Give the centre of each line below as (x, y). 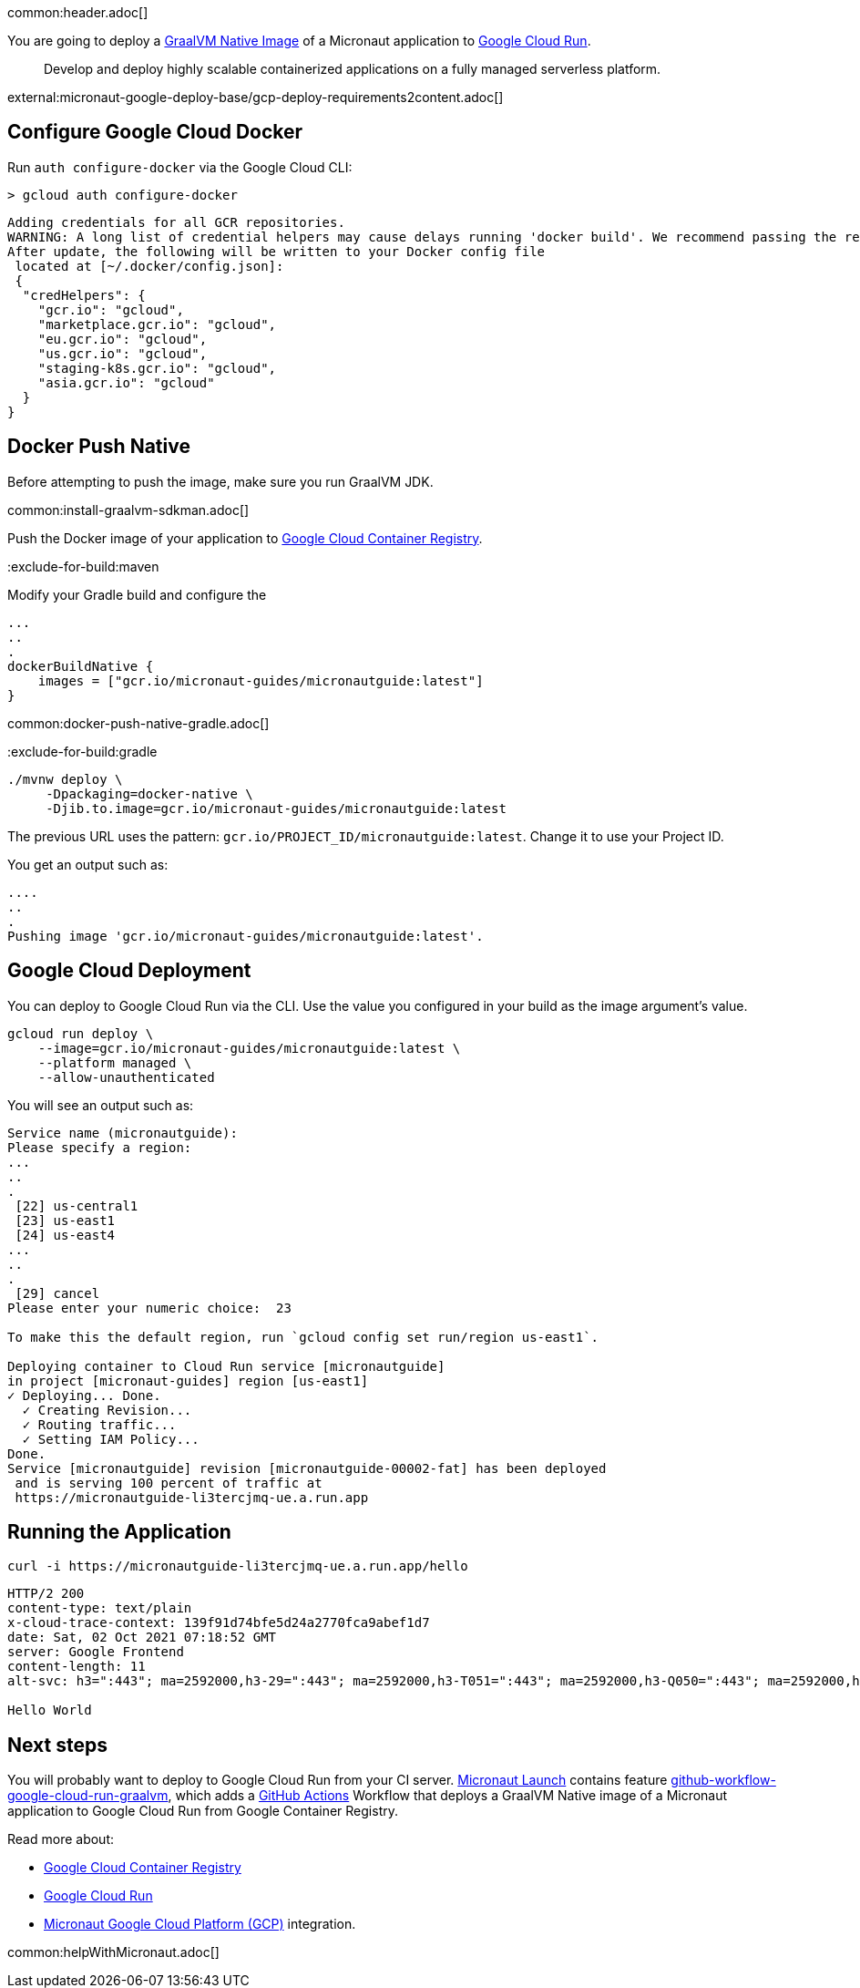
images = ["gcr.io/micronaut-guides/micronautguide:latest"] (261, 680)
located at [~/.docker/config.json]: (149, 266)
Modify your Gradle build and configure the (137, 594)
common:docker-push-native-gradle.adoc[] (138, 723)
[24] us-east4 (65, 1235)
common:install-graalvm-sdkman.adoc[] (128, 510)
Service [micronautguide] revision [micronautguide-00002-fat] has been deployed (307, 1468)
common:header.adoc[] (78, 12)
